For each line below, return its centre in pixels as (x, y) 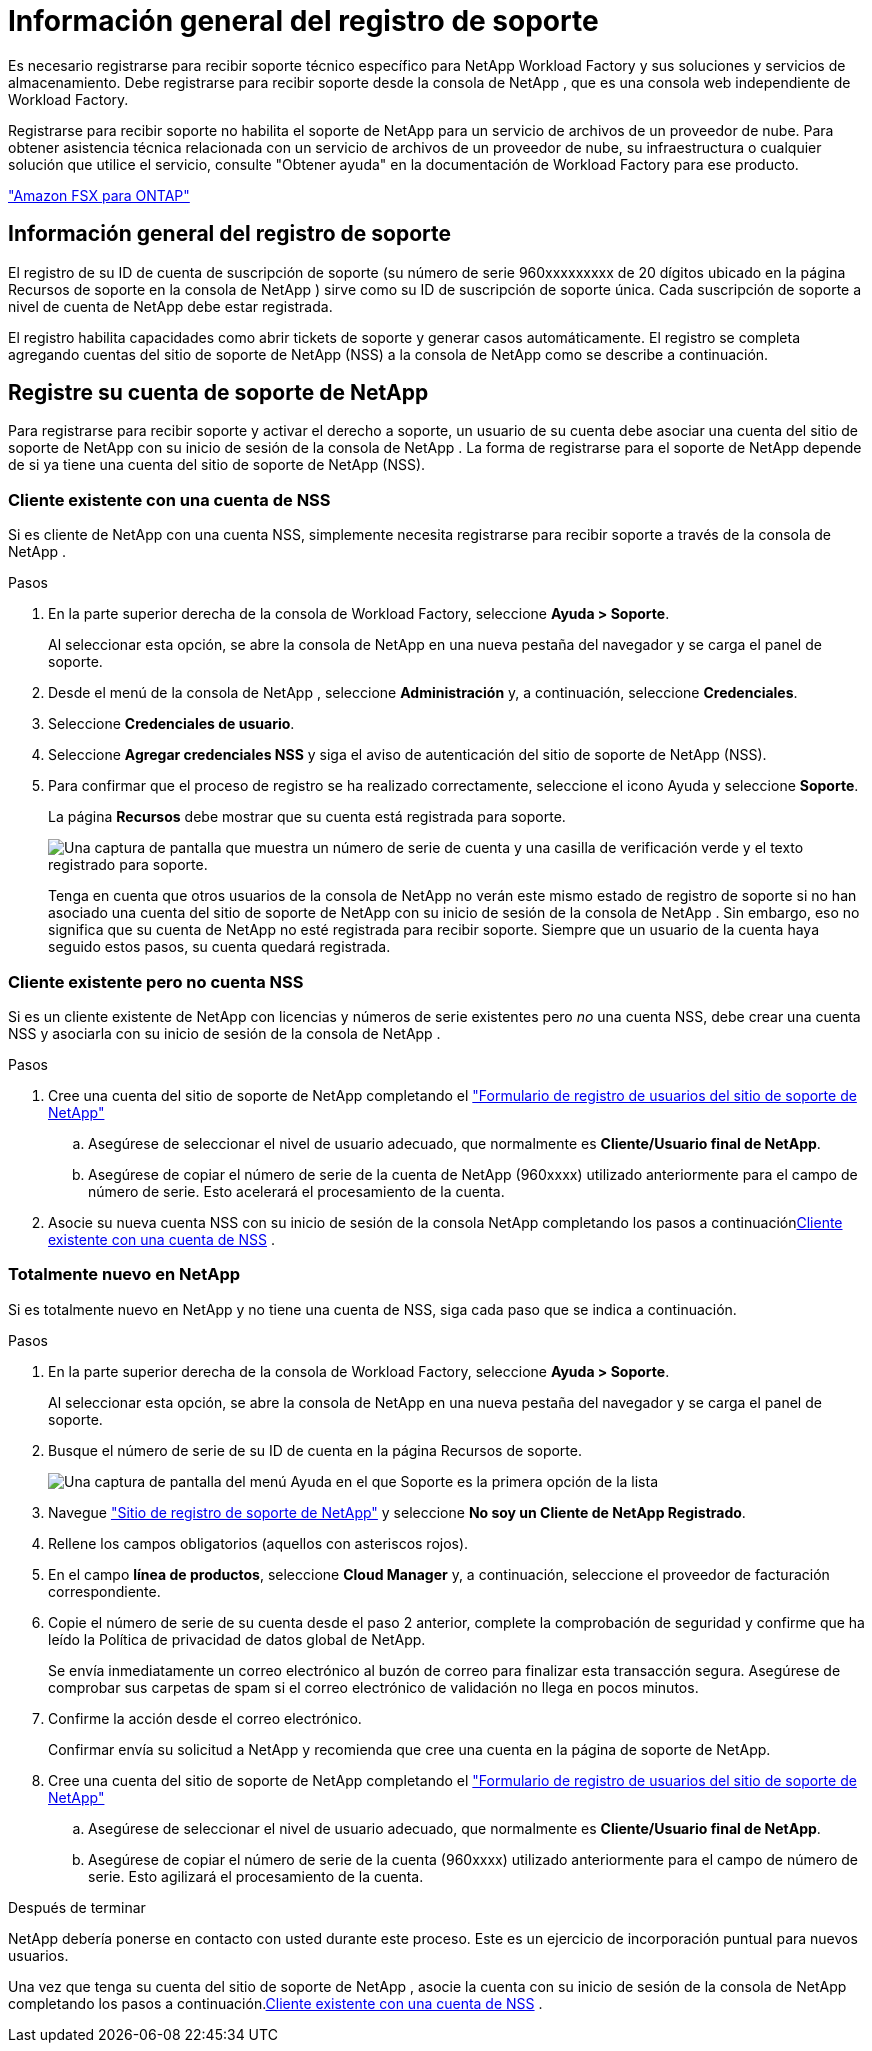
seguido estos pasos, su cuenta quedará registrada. (219, 947)
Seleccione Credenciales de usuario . (171, 724)
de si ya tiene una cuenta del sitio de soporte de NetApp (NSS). (217, 465)
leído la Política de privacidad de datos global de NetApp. (237, 1639)
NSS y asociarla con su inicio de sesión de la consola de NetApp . (224, 1033)
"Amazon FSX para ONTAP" (99, 195)
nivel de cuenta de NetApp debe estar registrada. (170, 306)
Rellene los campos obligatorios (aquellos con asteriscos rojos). (258, 1543)
